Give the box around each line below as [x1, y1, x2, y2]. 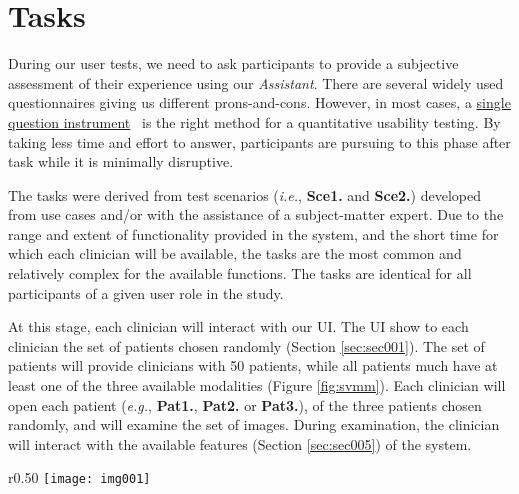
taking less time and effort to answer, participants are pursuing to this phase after [8, 131, 511, 152]
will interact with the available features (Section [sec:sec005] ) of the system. [8, 433, 472, 454]
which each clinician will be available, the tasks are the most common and [8, 243, 462, 264]
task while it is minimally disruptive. [8, 151, 234, 172]
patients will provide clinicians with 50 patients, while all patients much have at [8, 355, 498, 376]
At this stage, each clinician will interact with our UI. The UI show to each [8, 316, 469, 337]
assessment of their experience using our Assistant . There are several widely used [8, 72, 504, 93]
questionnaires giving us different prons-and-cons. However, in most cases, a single [8, 92, 511, 113]
